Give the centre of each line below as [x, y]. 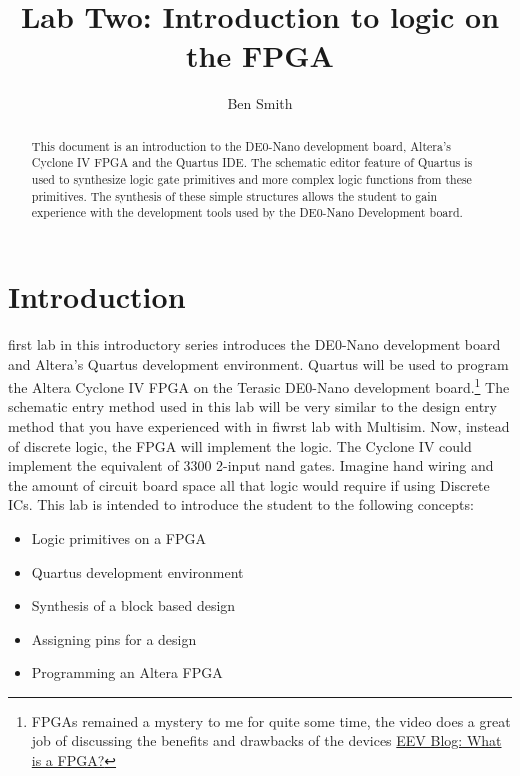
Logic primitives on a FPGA [119, 537]
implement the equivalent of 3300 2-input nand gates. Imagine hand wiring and [251, 465]
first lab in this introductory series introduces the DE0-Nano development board [254, 343]
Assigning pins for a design [114, 638]
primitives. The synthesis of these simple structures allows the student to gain [234, 195]
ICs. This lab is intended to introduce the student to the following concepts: [241, 504]
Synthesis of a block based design [133, 605]
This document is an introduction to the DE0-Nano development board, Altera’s [241, 145]
